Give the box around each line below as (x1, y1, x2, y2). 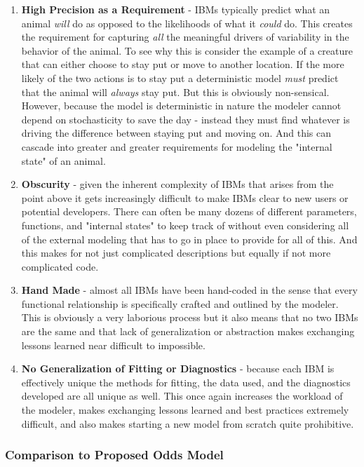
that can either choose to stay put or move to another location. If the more (21, 57, 344, 72)
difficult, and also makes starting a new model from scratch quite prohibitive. (21, 416, 354, 431)
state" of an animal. (21, 153, 106, 168)
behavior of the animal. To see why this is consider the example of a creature (21, 43, 353, 57)
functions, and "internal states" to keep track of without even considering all (21, 217, 349, 232)
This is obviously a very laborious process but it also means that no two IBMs (21, 310, 358, 325)
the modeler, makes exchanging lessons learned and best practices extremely (21, 402, 349, 417)
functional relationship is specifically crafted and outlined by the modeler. (21, 296, 339, 311)
